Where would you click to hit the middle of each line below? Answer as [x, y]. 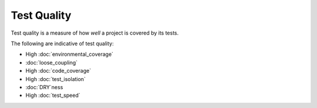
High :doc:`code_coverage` [58, 71]
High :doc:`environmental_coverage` [70, 54]
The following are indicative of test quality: [62, 43]
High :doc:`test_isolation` [56, 79]
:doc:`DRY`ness [44, 87]
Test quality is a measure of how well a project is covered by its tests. [95, 33]
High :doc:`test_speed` [53, 95]
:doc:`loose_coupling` [52, 62]
